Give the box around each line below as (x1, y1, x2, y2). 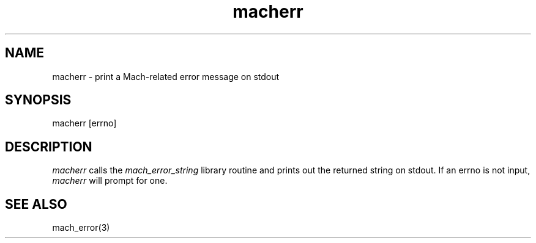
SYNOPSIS (5, 92, 72, 108)
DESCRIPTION (5, 139, 92, 154)
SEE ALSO (5, 196, 67, 212)
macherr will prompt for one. (52, 175, 168, 186)
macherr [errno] (52, 118, 117, 129)
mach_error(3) (52, 222, 110, 233)
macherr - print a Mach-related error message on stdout (52, 71, 280, 82)
